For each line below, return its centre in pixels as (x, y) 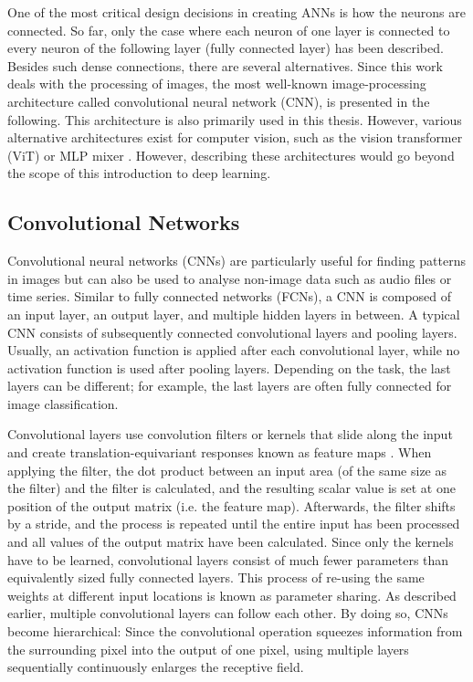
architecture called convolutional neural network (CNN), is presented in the (219, 101)
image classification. (63, 403)
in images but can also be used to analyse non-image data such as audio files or (230, 278)
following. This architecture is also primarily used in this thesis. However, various (235, 119)
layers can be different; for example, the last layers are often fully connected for (230, 386)
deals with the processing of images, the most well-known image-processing (217, 84)
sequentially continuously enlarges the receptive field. (156, 667)
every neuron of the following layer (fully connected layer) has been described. (226, 48)
